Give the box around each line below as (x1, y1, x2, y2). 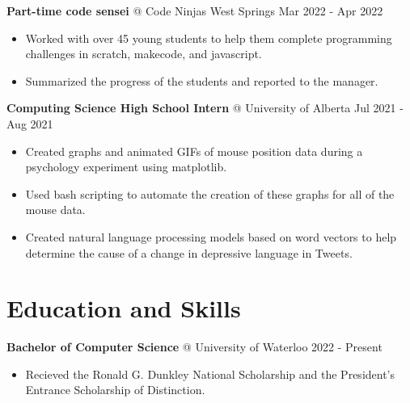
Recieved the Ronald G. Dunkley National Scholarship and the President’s (25, 365, 395, 382)
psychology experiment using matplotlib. (25, 158, 227, 175)
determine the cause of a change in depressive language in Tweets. (25, 244, 353, 261)
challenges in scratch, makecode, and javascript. (25, 45, 262, 62)
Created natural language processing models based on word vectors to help (25, 228, 397, 245)
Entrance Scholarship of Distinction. (25, 381, 205, 398)
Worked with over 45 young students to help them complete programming (25, 29, 392, 46)
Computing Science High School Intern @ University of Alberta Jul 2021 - (6, 99, 404, 116)
